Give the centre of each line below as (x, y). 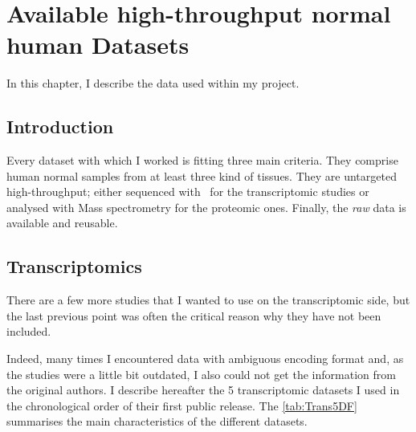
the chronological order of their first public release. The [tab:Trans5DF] (182, 405)
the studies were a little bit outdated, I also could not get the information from (201, 374)
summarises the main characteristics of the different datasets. (157, 421)
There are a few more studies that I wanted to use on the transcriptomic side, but (208, 300)
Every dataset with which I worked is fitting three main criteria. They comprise (202, 160)
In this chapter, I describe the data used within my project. (153, 83)
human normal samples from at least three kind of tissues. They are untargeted (202, 175)
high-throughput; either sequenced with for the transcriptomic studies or (188, 192)
